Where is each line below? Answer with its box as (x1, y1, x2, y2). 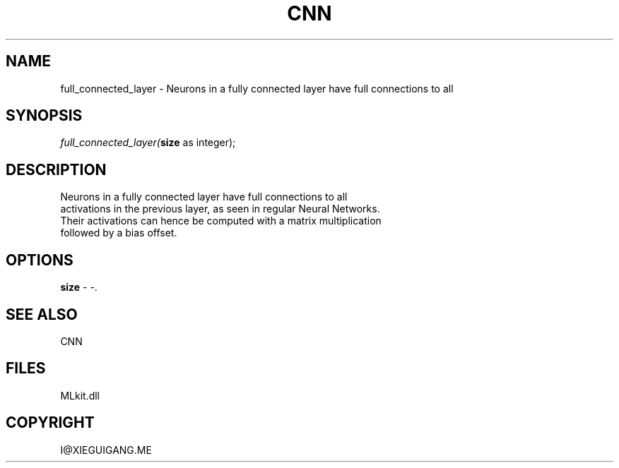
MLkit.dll (60, 389, 100, 402)
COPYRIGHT (6, 414, 95, 432)
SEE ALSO (6, 305, 78, 323)
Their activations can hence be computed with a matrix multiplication (60, 215, 382, 227)
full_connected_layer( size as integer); (60, 136, 236, 149)
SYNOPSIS (6, 107, 83, 125)
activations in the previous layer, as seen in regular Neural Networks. (60, 203, 380, 215)
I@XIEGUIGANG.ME (60, 443, 152, 456)
